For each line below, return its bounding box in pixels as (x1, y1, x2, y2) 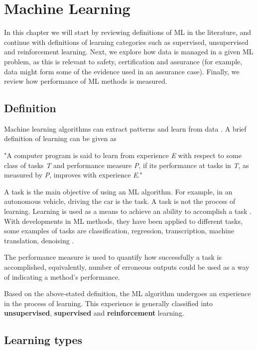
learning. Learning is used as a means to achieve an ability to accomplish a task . (4, 206, 252, 216)
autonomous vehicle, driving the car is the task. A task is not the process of (4, 196, 236, 206)
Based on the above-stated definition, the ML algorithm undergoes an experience (4, 288, 251, 299)
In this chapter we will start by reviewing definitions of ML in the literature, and (4, 27, 252, 37)
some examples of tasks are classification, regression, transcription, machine (4, 225, 235, 236)
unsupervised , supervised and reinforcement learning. (4, 308, 184, 318)
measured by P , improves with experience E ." (4, 170, 142, 180)
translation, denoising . (4, 235, 74, 245)
